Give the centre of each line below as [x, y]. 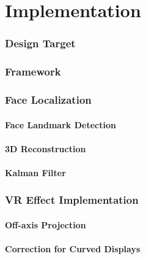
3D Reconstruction [46, 148]
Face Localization [48, 99]
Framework [33, 72]
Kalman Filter [35, 172]
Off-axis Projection [46, 224]
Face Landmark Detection [60, 124]
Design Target [40, 43]
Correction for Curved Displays [73, 249]
